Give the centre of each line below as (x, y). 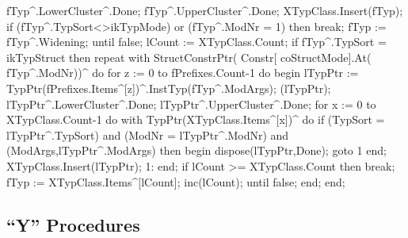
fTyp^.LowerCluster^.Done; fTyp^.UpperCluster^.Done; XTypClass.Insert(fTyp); (205, 10)
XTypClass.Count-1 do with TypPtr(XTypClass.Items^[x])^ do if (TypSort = (196, 119)
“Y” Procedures (73, 224)
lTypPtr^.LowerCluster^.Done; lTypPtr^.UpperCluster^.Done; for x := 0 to (191, 104)
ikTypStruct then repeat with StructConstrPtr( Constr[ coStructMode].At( (189, 57)
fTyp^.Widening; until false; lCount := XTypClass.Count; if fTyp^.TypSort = (196, 42)
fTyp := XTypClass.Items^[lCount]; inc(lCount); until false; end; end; (176, 181)
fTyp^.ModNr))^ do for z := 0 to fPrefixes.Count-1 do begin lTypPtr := (183, 73)
